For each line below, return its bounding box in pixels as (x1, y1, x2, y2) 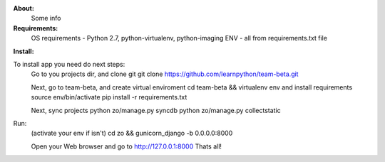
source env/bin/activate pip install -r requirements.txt (31, 93, 188, 102)
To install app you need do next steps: (13, 60, 125, 68)
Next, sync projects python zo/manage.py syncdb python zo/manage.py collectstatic (31, 106, 281, 114)
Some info (31, 14, 61, 23)
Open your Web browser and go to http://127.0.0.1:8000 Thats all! (31, 142, 222, 151)
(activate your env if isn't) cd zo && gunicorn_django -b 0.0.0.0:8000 (31, 129, 233, 138)
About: (13, 4, 35, 12)
